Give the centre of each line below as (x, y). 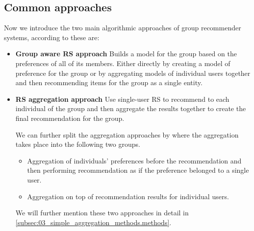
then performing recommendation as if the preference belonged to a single (138, 170)
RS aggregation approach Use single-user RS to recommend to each (122, 99)
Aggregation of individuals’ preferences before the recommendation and (134, 160)
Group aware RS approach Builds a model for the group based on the (126, 54)
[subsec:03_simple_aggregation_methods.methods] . (93, 222)
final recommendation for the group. (70, 118)
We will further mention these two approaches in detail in (102, 213)
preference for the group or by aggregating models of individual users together (133, 73)
